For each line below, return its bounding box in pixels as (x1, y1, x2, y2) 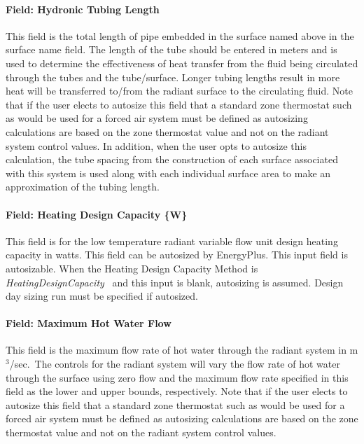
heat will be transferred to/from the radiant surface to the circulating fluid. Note (6, 83, 353, 98)
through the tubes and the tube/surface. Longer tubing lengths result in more (6, 69, 340, 84)
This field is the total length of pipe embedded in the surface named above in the (6, 28, 354, 43)
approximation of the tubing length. (6, 179, 160, 194)
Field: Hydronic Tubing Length (6, 1, 160, 16)
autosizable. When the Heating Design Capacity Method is (6, 261, 258, 275)
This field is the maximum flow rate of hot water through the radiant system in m (6, 342, 358, 357)
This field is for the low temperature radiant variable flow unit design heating (6, 233, 338, 248)
